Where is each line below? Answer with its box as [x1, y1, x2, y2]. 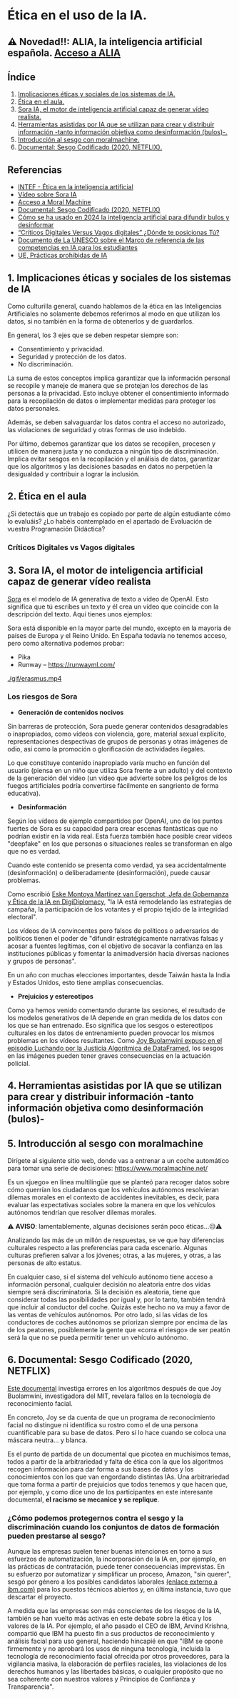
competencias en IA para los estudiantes [17, 244, 138, 252]
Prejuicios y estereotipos [17, 992, 94, 1000]
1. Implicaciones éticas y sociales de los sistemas [7, 271, 232, 284]
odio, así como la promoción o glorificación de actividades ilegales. [7, 744, 205, 753]
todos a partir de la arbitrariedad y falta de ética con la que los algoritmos [7, 1457, 223, 1466]
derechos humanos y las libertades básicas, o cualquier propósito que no [7, 1667, 223, 1676]
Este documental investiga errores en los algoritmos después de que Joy [7, 1384, 222, 1392]
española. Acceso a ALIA [7, 46, 121, 59]
